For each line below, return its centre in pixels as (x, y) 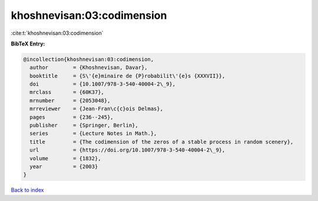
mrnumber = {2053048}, (70, 100)
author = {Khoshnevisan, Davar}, (89, 67)
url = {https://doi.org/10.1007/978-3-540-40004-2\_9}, (127, 150)
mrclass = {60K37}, (67, 92)
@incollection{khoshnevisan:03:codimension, (89, 59)
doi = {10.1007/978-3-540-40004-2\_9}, (103, 84)
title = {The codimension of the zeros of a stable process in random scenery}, (162, 142)
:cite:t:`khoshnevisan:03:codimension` (57, 33)
